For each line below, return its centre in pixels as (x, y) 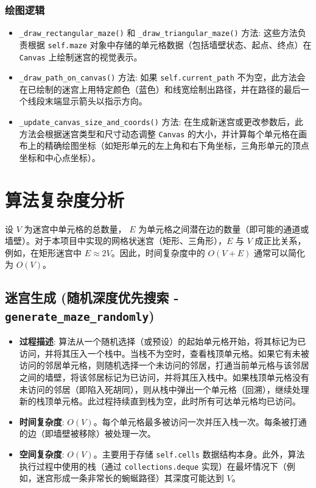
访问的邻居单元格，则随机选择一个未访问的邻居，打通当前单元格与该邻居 (164, 365)
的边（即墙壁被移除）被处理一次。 (87, 433)
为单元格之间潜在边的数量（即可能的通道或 (224, 228)
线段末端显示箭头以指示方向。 (87, 101)
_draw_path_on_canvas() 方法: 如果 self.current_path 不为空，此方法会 (162, 77)
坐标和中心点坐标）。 (60, 157)
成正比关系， (280, 241)
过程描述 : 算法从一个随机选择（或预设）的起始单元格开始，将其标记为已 (163, 341)
